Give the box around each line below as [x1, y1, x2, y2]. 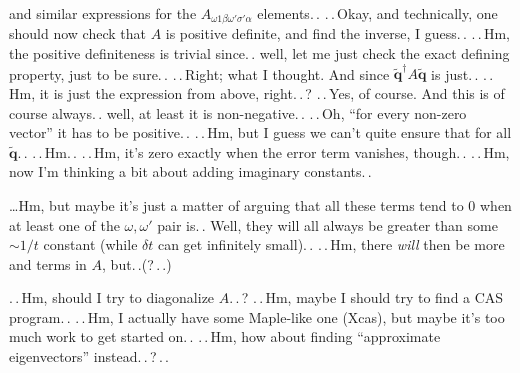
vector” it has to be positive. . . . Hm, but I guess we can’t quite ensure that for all [9, 122, 512, 143]
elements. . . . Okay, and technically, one [257, 3, 498, 23]
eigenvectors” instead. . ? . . [9, 346, 170, 367]
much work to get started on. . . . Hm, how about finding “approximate [9, 326, 441, 347]
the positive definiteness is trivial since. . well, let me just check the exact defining [9, 43, 510, 64]
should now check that [9, 23, 146, 44]
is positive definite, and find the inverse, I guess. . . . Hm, [165, 23, 510, 44]
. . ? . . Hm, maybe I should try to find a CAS [229, 287, 504, 308]
